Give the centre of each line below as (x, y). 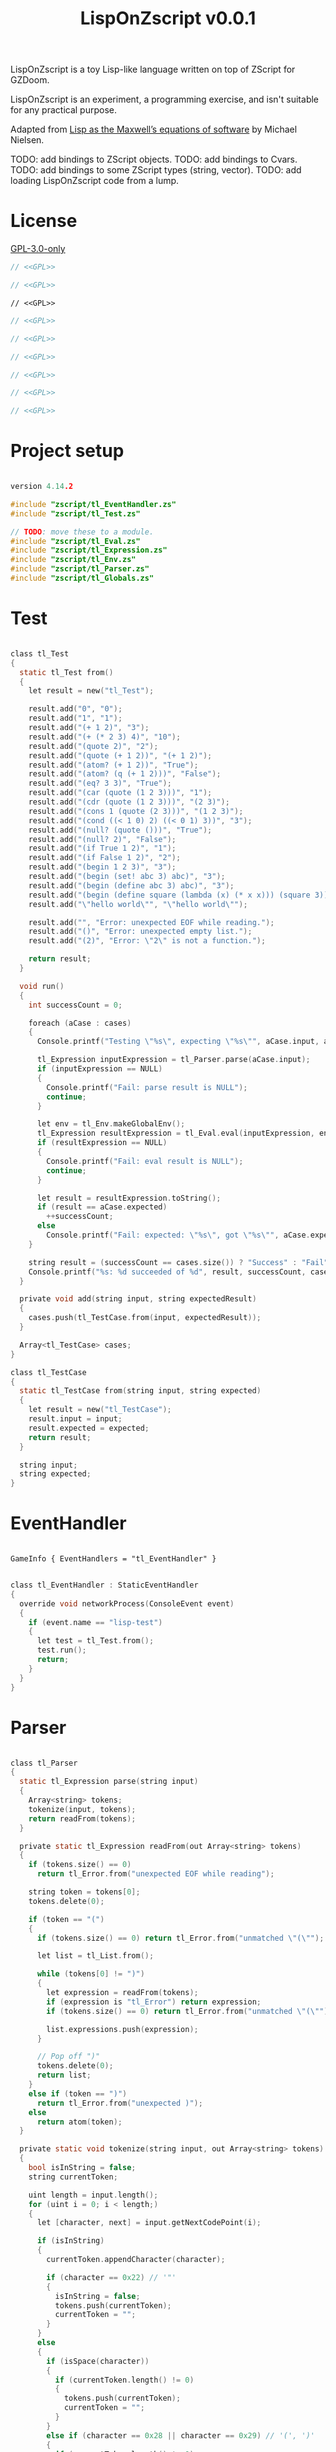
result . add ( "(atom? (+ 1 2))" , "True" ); (113, 765)
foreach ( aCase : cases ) (80, 1023)
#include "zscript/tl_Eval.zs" (75, 541)
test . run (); (61, 1650)
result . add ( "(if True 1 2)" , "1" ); (102, 848)
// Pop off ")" (68, 2057)
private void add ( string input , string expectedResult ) (138, 1299)
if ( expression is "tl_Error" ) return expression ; (154, 2002)
